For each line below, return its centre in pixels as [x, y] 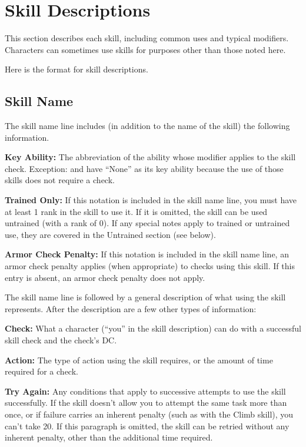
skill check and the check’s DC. [61, 340]
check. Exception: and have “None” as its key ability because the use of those [144, 168]
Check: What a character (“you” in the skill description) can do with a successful [153, 328]
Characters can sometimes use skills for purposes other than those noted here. [145, 49]
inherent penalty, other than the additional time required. [109, 437]
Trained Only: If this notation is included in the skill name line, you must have [151, 200]
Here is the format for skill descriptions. [76, 69]
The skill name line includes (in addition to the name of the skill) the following [147, 126]
